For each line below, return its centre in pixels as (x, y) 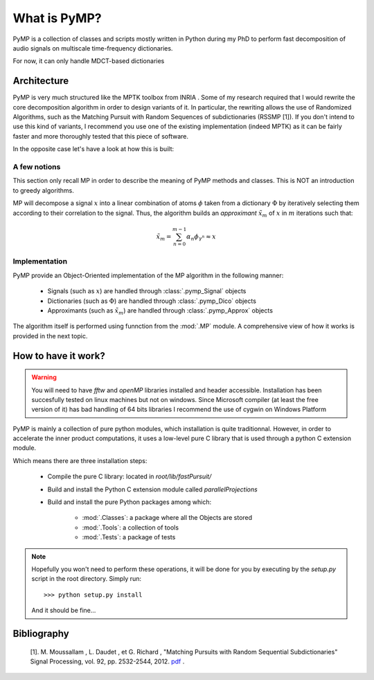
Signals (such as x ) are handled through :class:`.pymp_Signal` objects (147, 291)
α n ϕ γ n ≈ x (201, 237)
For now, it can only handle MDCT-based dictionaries (89, 61)
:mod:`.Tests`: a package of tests (129, 537)
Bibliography (41, 633)
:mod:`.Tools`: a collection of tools (131, 528)
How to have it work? (59, 356)
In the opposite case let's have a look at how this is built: (93, 149)
